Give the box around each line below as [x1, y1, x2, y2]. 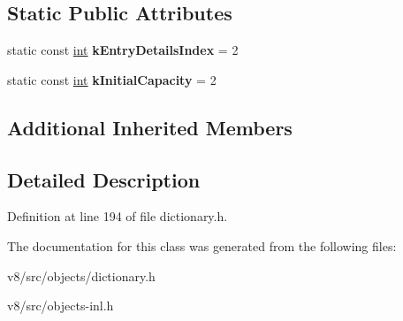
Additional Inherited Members [7, 113, 293, 141]
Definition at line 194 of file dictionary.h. [7, 207, 228, 225]
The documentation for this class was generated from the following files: [7, 236, 397, 255]
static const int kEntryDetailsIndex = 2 [7, 41, 239, 59]
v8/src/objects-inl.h [7, 296, 114, 315]
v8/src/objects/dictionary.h [7, 266, 156, 285]
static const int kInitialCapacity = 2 [7, 70, 217, 88]
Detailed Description [7, 165, 201, 193]
